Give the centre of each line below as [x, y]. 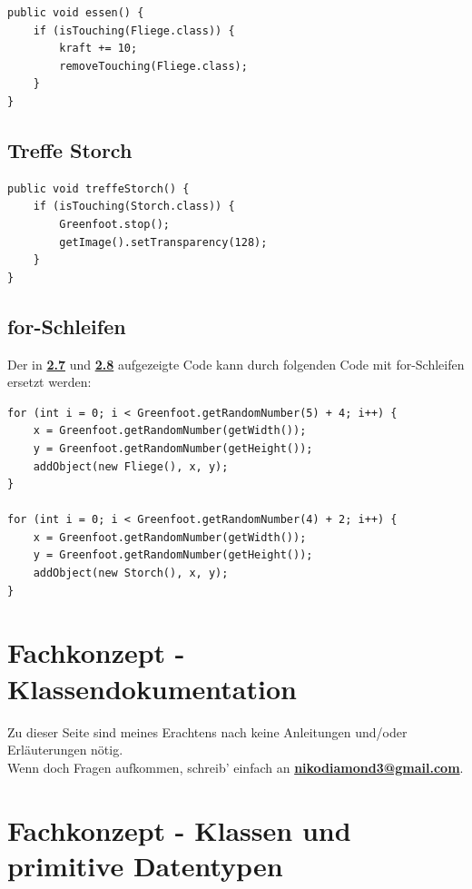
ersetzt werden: [49, 382]
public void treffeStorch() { [98, 188]
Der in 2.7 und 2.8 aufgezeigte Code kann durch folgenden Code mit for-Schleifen [236, 364]
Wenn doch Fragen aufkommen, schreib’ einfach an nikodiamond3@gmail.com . [236, 767]
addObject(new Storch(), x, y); [131, 573]
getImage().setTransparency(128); [163, 242]
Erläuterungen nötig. [65, 750]
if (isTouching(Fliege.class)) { [134, 30]
